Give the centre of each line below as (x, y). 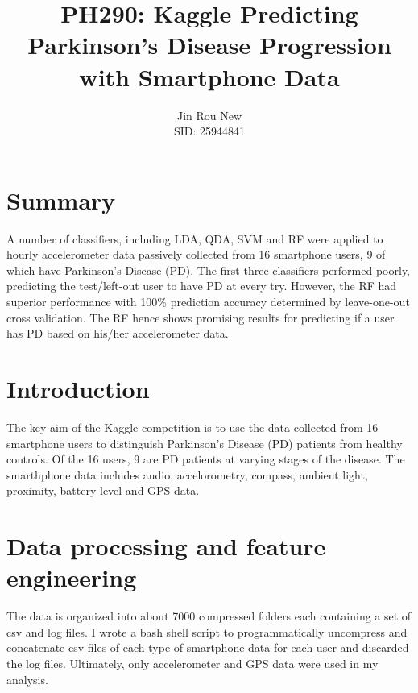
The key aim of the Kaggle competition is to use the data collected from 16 (192, 427)
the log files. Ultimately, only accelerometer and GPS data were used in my (192, 663)
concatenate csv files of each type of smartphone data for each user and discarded (208, 647)
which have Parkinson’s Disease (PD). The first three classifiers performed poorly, (209, 270)
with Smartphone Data (209, 76)
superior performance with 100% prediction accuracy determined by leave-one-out (208, 301)
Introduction (78, 388)
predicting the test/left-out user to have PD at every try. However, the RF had (202, 286)
